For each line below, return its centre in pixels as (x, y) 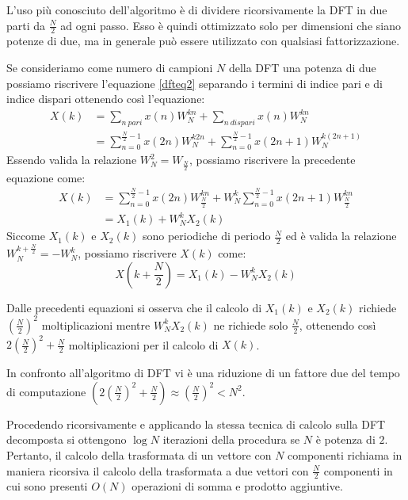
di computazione (46, 391)
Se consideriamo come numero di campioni (110, 68)
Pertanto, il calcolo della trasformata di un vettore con (139, 455)
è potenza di (345, 439)
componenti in (358, 470)
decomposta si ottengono (67, 439)
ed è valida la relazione (341, 236)
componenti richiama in (345, 455)
